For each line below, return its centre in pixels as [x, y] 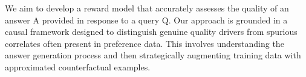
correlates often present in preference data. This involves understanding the [145, 43]
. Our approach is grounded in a [228, 20]
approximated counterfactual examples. [78, 66]
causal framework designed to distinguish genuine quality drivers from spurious [151, 32]
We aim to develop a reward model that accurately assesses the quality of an [147, 8]
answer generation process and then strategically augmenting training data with [153, 55]
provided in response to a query [101, 20]
